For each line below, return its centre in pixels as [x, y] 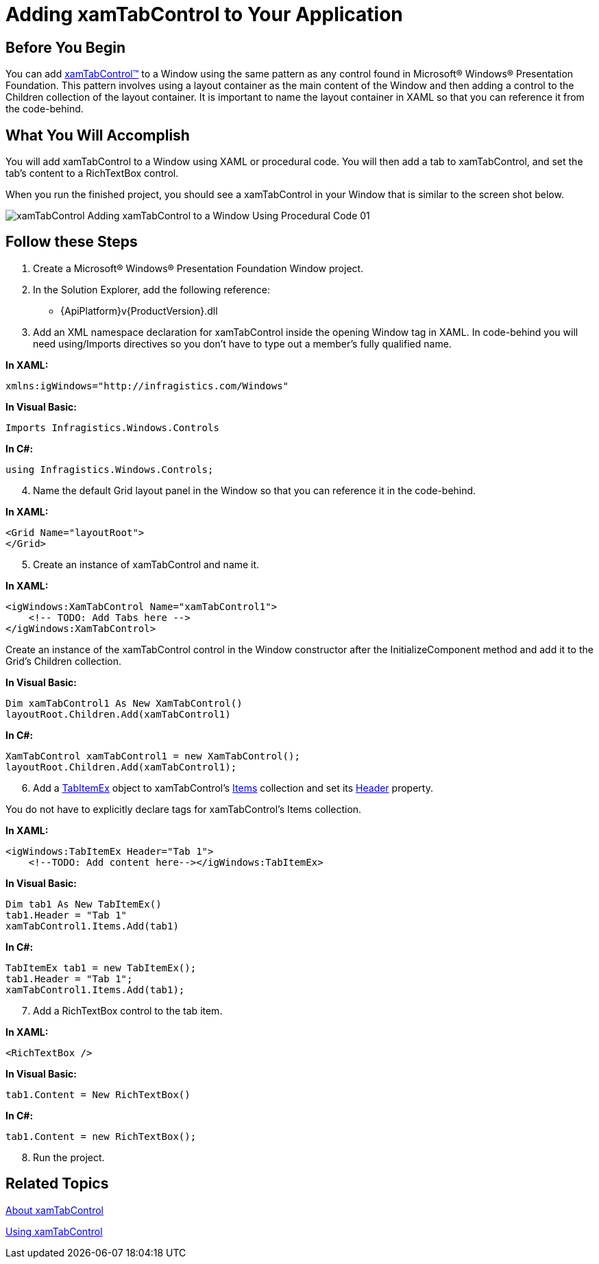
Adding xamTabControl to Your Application [204, 14]
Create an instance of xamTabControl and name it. [146, 564]
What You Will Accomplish [98, 135]
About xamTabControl [54, 1210]
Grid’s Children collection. [63, 661]
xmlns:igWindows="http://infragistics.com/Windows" [147, 386]
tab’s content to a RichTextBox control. [92, 173]
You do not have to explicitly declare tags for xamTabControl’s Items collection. [184, 809]
